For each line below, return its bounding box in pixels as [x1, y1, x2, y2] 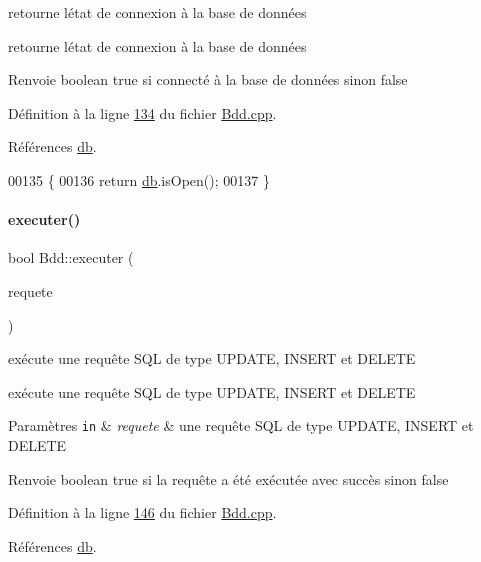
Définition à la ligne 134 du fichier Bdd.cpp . [8, 102, 277, 123]
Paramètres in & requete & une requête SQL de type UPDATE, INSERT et [8, 415, 474, 436]
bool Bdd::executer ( [8, 247, 134, 268]
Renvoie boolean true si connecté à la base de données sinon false [8, 69, 408, 90]
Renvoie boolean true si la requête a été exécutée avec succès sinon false [8, 468, 449, 489]
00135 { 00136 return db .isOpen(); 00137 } [8, 169, 270, 190]
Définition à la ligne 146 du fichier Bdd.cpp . [8, 502, 277, 523]
